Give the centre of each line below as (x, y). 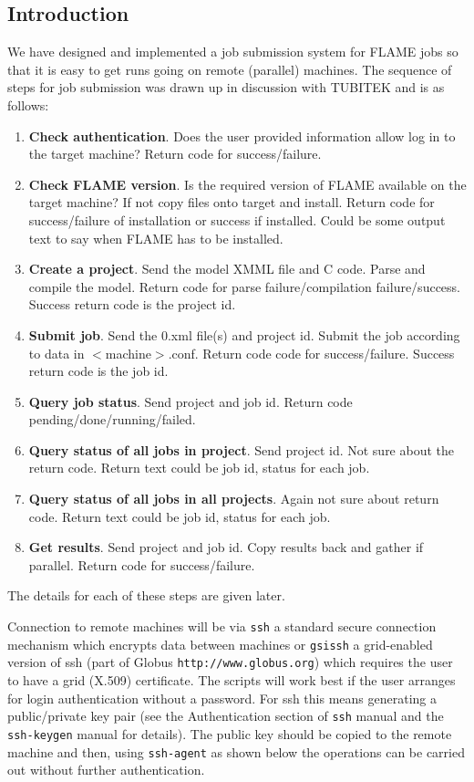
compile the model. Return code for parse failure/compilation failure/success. (244, 286)
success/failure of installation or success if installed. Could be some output (237, 219)
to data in (57, 353)
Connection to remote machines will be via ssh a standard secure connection (222, 626)
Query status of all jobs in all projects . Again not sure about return (234, 499)
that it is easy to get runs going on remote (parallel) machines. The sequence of (230, 69)
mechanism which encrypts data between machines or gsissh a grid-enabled (220, 644)
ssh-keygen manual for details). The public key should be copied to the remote (230, 733)
